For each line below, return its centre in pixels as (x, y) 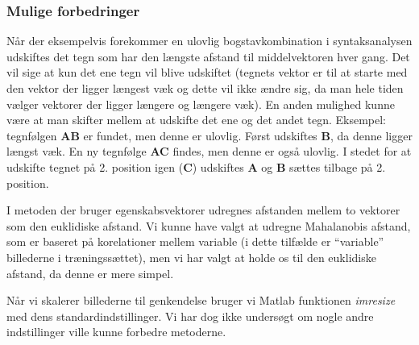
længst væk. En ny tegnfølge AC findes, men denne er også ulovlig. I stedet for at (209, 151)
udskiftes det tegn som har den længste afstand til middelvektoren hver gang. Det (208, 56)
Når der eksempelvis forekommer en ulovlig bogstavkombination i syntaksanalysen (209, 41)
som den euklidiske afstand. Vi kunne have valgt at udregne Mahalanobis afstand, (209, 225)
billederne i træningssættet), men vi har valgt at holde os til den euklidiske (191, 257)
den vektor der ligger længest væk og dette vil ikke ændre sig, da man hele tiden (205, 88)
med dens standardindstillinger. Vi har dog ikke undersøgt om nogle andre (190, 316)
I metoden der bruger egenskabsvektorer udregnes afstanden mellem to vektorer (203, 210)
